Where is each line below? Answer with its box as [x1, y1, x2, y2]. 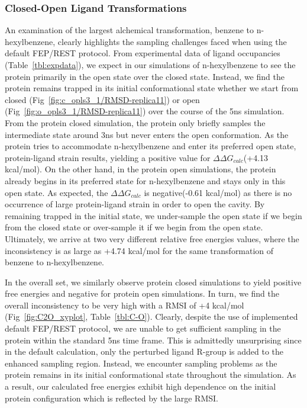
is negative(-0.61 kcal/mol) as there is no [144, 186, 292, 198]
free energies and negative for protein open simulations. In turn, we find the [5, 287, 280, 300]
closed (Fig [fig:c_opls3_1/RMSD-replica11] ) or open [5, 93, 200, 105]
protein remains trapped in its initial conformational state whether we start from [5, 82, 299, 94]
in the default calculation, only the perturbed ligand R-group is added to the [5, 345, 284, 358]
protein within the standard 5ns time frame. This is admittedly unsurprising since [5, 333, 302, 346]
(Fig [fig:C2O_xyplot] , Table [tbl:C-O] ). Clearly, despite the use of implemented [5, 310, 298, 323]
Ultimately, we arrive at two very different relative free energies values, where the [5, 232, 299, 245]
